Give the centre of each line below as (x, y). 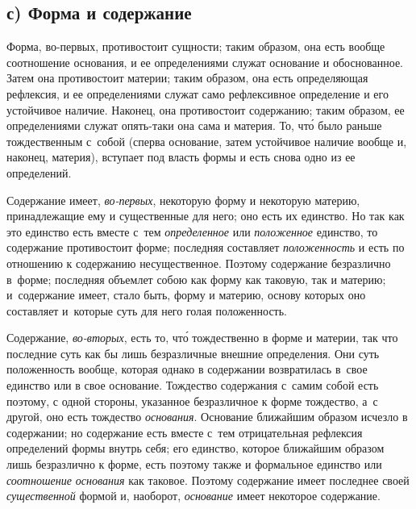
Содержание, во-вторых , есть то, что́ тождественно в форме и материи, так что (202, 338)
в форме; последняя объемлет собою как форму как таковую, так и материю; (196, 279)
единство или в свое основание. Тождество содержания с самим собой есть (193, 385)
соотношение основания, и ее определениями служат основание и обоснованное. (205, 62)
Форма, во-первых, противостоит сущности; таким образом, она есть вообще (196, 46)
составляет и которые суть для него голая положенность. (147, 310)
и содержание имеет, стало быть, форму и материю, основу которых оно (186, 295)
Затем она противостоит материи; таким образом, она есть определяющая (187, 78)
